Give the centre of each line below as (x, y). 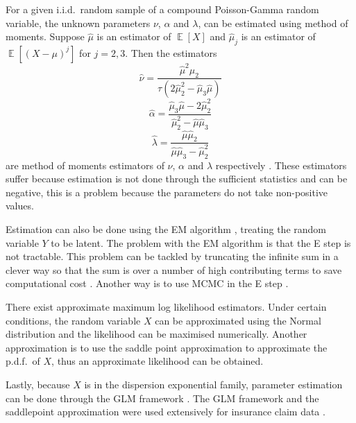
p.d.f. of (23, 361)
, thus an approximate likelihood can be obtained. (158, 361)
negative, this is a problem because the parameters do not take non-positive (167, 192)
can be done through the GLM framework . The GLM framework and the (162, 398)
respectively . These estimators (281, 165)
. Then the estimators (171, 52)
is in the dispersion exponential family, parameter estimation (213, 384)
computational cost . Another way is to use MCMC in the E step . (147, 283)
